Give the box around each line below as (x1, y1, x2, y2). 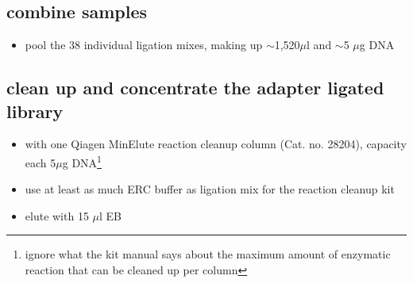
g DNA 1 (62, 151, 102, 170)
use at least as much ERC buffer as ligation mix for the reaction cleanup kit (25, 181, 395, 197)
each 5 (25, 154, 56, 170)
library (6, 98, 64, 123)
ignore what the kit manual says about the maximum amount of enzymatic (25, 246, 391, 262)
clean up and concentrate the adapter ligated (6, 75, 384, 100)
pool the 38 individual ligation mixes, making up (25, 36, 263, 53)
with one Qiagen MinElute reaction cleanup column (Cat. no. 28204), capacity (25, 136, 407, 152)
